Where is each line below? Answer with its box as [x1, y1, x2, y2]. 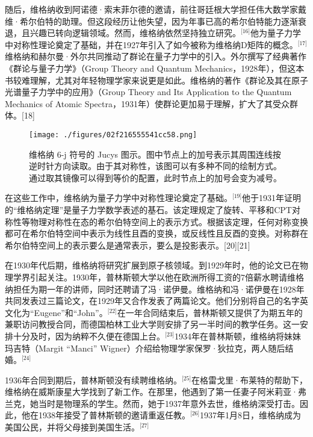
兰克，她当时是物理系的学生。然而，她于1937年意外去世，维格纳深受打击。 [5, 397, 300, 409]
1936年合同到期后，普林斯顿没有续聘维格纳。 [5, 373, 182, 386]
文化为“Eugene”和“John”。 [5, 306, 108, 318]
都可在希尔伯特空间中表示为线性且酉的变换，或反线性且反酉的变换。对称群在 [5, 227, 308, 240]
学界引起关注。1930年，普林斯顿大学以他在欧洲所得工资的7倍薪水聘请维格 [13, 270, 304, 283]
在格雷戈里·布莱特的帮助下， [191, 373, 308, 386]
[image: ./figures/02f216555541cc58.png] [29, 130, 197, 139]
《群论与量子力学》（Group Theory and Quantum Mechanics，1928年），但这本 [5, 61, 305, 74]
